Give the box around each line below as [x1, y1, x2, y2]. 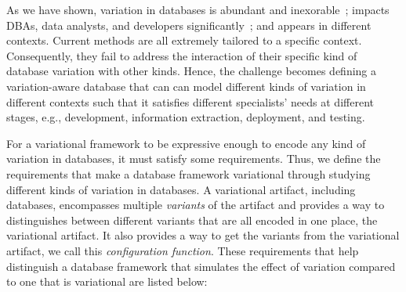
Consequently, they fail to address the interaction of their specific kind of [6, 47, 357, 63]
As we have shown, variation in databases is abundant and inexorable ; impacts [6, 2, 390, 17]
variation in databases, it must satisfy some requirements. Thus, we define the [6, 150, 381, 167]
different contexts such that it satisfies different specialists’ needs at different [6, 93, 374, 110]
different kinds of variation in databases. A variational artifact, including [6, 181, 356, 197]
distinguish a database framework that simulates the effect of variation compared [6, 258, 396, 274]
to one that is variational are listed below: [6, 273, 208, 290]
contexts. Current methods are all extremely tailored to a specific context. [6, 32, 362, 49]
